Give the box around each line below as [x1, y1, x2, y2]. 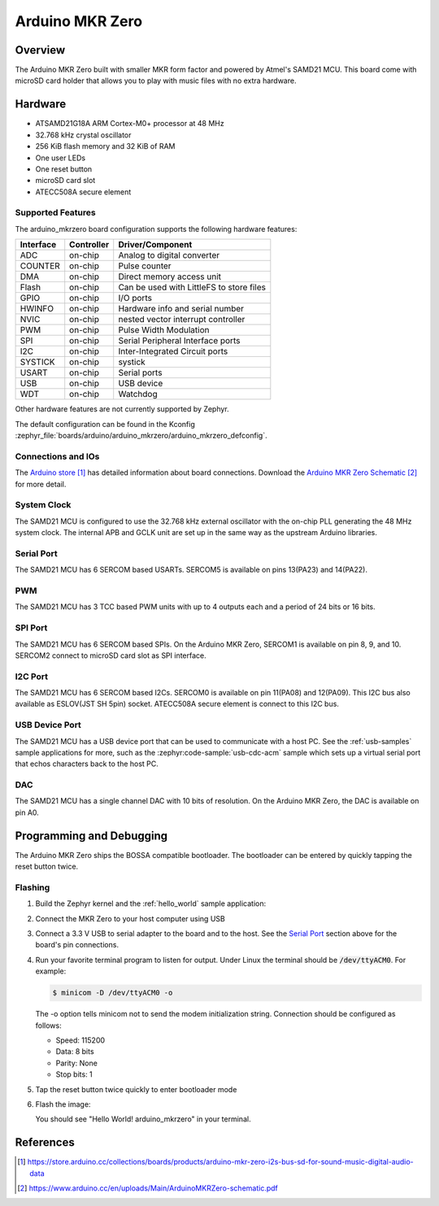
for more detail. [15, 479, 67, 489]
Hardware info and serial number [118, 303, 244, 315]
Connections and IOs [15, 451, 100, 462]
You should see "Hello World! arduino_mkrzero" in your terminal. [35, 1114, 251, 1124]
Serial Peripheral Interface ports [118, 335, 241, 346]
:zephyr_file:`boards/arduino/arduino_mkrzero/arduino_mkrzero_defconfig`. [15, 431, 267, 441]
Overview [15, 43, 66, 57]
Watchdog [118, 389, 158, 400]
